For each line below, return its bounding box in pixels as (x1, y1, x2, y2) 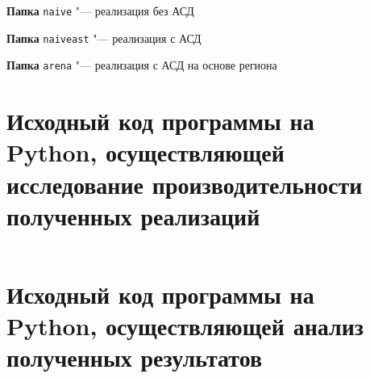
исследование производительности (6, 167, 363, 200)
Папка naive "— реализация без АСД (6, 2, 194, 19)
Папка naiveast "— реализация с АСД (6, 29, 202, 46)
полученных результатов (6, 341, 263, 374)
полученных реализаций (6, 199, 260, 232)
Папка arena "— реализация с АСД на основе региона (6, 57, 277, 73)
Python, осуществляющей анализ (6, 309, 364, 342)
